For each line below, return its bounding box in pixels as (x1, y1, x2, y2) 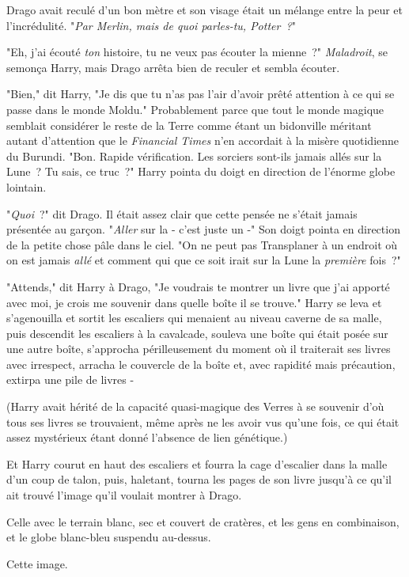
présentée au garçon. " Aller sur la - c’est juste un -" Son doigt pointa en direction (6, 221, 400, 237)
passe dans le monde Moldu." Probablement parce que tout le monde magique (6, 101, 384, 117)
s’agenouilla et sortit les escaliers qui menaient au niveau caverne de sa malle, (6, 309, 382, 326)
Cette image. (6, 555, 68, 571)
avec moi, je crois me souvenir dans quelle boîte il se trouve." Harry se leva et (6, 294, 382, 310)
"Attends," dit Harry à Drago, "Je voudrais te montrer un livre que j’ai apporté (6, 278, 390, 294)
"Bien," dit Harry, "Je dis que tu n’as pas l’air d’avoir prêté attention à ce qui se (6, 85, 395, 102)
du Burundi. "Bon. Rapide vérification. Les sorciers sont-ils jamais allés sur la (6, 147, 382, 164)
